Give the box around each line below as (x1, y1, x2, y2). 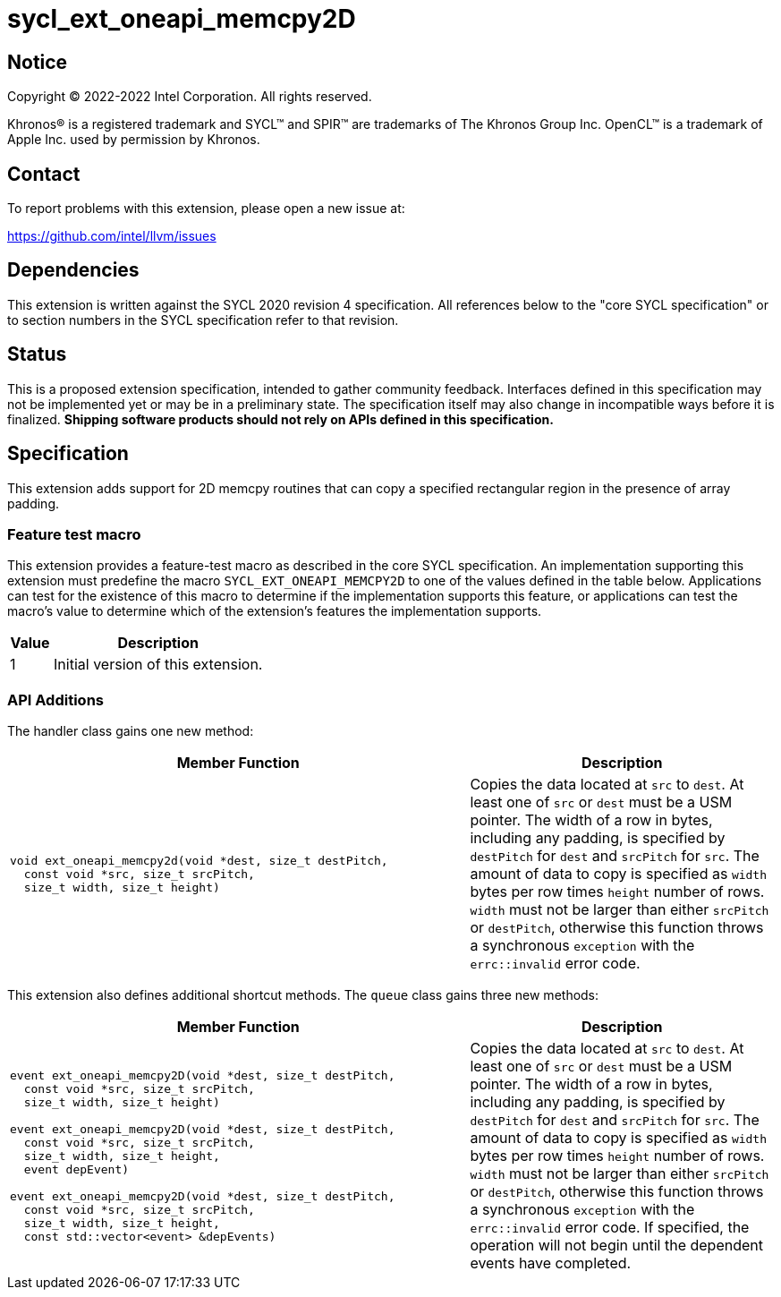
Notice (7, 50, 68, 73)
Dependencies (7, 259, 140, 282)
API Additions (7, 690, 104, 709)
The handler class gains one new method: (7, 723, 254, 739)
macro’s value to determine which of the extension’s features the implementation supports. (7, 603, 542, 619)
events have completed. (470, 1254, 632, 1273)
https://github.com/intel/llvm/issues (7, 228, 216, 244)
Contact (7, 162, 81, 185)
